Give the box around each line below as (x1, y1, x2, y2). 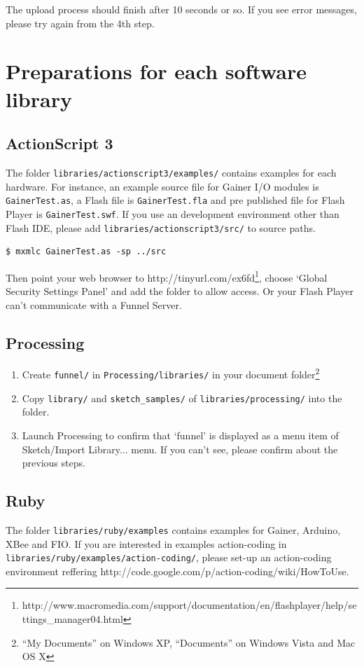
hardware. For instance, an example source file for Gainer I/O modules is (6, 179, 319, 193)
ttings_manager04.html (22, 612, 123, 626)
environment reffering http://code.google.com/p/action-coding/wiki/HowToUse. (6, 563, 349, 578)
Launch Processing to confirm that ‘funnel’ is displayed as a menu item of (22, 427, 339, 442)
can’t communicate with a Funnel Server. (6, 297, 182, 312)
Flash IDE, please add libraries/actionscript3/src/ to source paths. (6, 220, 316, 235)
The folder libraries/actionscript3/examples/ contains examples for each (6, 165, 337, 179)
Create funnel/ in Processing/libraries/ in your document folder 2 (22, 365, 320, 382)
